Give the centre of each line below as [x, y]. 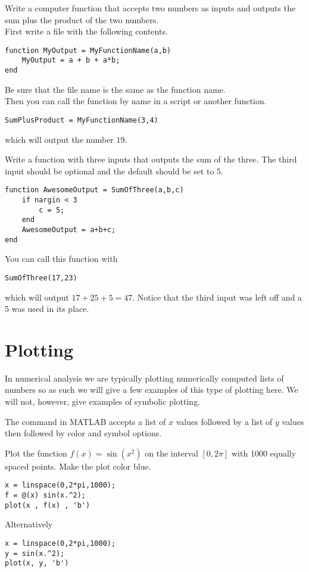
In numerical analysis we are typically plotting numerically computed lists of [144, 378]
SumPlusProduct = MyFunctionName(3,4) [82, 120]
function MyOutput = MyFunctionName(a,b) [88, 50]
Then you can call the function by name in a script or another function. [136, 101]
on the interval [171, 453]
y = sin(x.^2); [35, 553]
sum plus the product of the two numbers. [82, 19]
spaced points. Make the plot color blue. [78, 466]
